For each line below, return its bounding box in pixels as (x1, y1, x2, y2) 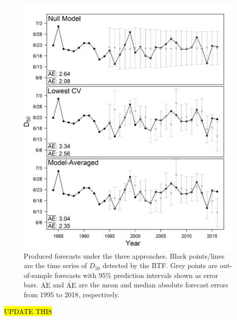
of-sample (24, 270, 53, 280)
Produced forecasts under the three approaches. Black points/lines (24, 250, 225, 261)
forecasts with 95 (54, 270, 106, 280)
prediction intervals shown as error (114, 270, 218, 280)
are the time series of (24, 260, 87, 271)
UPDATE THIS (4, 306, 52, 316)
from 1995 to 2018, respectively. (24, 289, 119, 300)
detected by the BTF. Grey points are (102, 260, 218, 271)
